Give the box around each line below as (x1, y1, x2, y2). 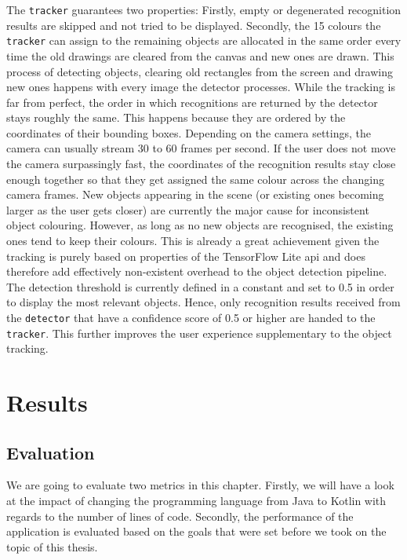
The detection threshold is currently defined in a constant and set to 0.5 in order (6, 278, 394, 295)
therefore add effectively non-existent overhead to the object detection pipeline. (6, 263, 387, 280)
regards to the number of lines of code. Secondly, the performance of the (6, 507, 354, 524)
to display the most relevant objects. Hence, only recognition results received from (6, 294, 401, 310)
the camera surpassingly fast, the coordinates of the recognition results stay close (6, 156, 396, 172)
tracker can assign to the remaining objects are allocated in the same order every (6, 32, 402, 49)
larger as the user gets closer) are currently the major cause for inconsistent (6, 201, 369, 218)
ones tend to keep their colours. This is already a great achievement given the (6, 232, 380, 249)
